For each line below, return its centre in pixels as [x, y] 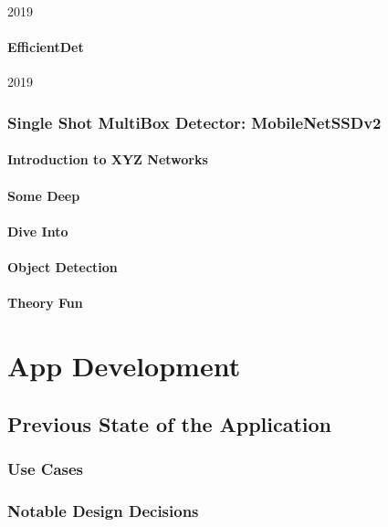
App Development [124, 365]
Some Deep [44, 195]
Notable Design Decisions [103, 510]
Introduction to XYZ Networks [108, 159]
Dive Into [38, 231]
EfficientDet [46, 47]
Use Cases [46, 468]
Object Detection [63, 266]
